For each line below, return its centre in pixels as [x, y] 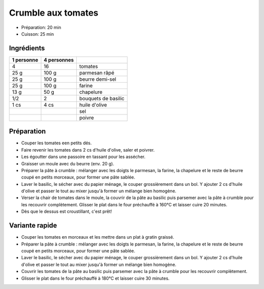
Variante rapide [33, 226]
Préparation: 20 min [41, 27]
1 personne [25, 60]
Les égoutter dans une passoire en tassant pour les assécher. [83, 157]
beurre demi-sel [98, 79]
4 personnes [59, 60]
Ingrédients [27, 48]
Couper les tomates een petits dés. [56, 143]
